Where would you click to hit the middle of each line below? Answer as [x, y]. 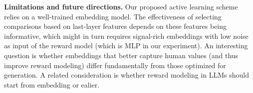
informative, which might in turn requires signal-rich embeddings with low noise [126, 36]
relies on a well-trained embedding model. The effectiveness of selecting [113, 16]
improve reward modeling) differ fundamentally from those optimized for [115, 65]
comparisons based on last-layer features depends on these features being [116, 26]
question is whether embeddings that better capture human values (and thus [121, 55]
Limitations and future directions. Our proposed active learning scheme [121, 6]
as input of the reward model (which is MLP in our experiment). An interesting [126, 46]
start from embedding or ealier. [52, 84]
